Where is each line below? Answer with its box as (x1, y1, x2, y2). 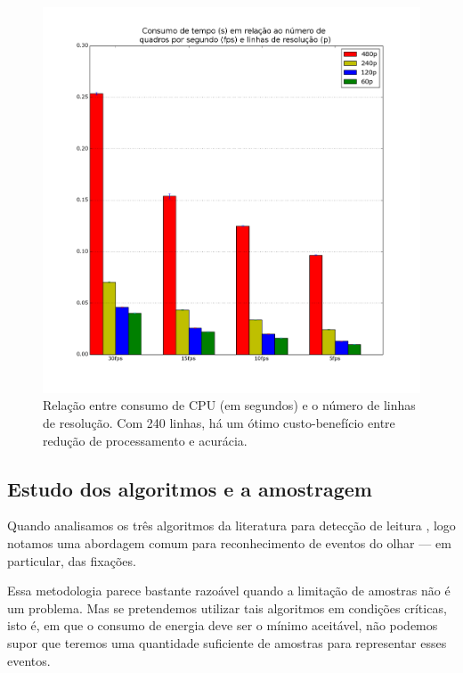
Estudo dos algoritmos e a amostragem (7, 474, 372, 502)
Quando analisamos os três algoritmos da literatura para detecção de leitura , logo (7, 516, 456, 535)
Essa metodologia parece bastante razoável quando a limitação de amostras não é (7, 581, 451, 600)
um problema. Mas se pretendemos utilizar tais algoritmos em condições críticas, (7, 598, 447, 617)
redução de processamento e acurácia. (43, 431, 248, 449)
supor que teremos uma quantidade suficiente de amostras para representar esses (7, 634, 447, 652)
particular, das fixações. (7, 551, 136, 570)
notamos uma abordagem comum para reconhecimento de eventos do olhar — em (7, 534, 451, 553)
